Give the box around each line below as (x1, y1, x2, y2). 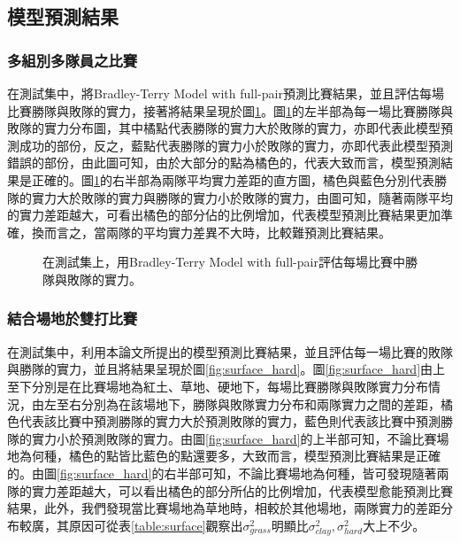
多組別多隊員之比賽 (7, 49, 138, 71)
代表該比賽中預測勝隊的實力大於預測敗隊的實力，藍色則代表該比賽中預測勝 (19, 412, 453, 431)
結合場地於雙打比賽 (7, 307, 138, 330)
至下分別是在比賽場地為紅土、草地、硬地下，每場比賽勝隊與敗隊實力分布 (7, 376, 428, 395)
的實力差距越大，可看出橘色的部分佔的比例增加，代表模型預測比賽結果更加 (7, 206, 441, 224)
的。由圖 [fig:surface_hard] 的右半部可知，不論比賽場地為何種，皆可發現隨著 (7, 463, 437, 482)
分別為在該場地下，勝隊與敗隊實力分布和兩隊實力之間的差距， (80, 394, 441, 413)
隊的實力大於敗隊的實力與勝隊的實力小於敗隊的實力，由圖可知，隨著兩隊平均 (7, 188, 453, 206)
